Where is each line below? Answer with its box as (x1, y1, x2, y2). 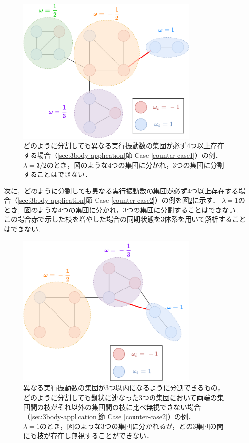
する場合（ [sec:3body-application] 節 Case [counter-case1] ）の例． (23, 150, 222, 160)
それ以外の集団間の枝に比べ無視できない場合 (57, 402, 201, 412)
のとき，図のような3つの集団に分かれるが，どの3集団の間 (39, 421, 224, 431)
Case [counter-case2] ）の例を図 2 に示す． (95, 195, 220, 205)
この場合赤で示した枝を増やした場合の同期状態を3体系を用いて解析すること (4, 214, 246, 224)
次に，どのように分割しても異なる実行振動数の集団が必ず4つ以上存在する (4, 185, 239, 195)
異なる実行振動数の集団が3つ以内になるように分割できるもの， (23, 383, 224, 393)
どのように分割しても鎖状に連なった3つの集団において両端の (23, 392, 217, 402)
